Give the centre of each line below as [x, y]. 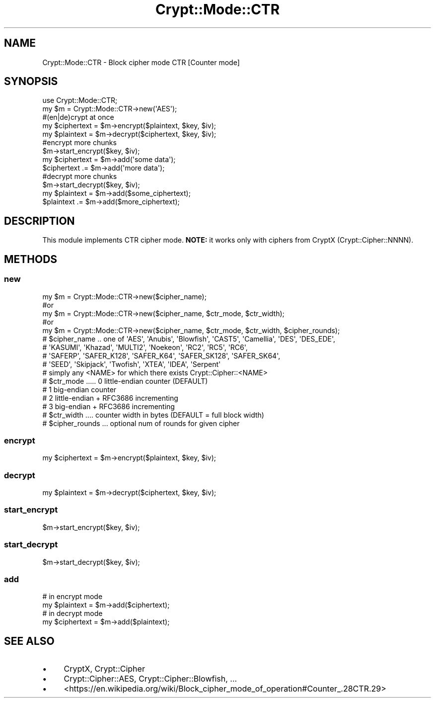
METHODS [31, 259]
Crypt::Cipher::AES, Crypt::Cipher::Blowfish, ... [150, 679]
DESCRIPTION [39, 221]
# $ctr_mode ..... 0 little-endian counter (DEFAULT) [125, 381]
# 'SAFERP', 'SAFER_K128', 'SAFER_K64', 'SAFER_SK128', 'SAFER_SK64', [161, 355]
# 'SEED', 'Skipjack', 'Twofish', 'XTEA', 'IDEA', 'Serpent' [132, 364]
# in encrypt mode [72, 597]
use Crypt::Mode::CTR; [80, 100]
